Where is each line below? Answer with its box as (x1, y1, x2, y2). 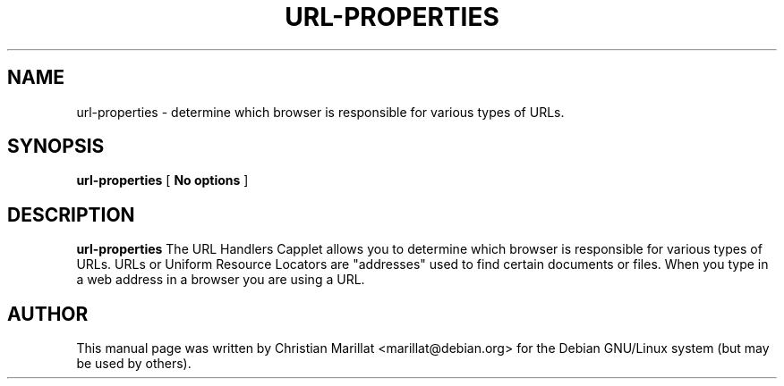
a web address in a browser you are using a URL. (76, 272, 365, 288)
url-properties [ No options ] (76, 172, 249, 189)
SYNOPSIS (7, 135, 105, 158)
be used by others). (76, 356, 192, 372)
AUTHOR (7, 302, 89, 325)
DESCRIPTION (7, 203, 135, 226)
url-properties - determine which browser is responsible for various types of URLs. (76, 104, 565, 120)
